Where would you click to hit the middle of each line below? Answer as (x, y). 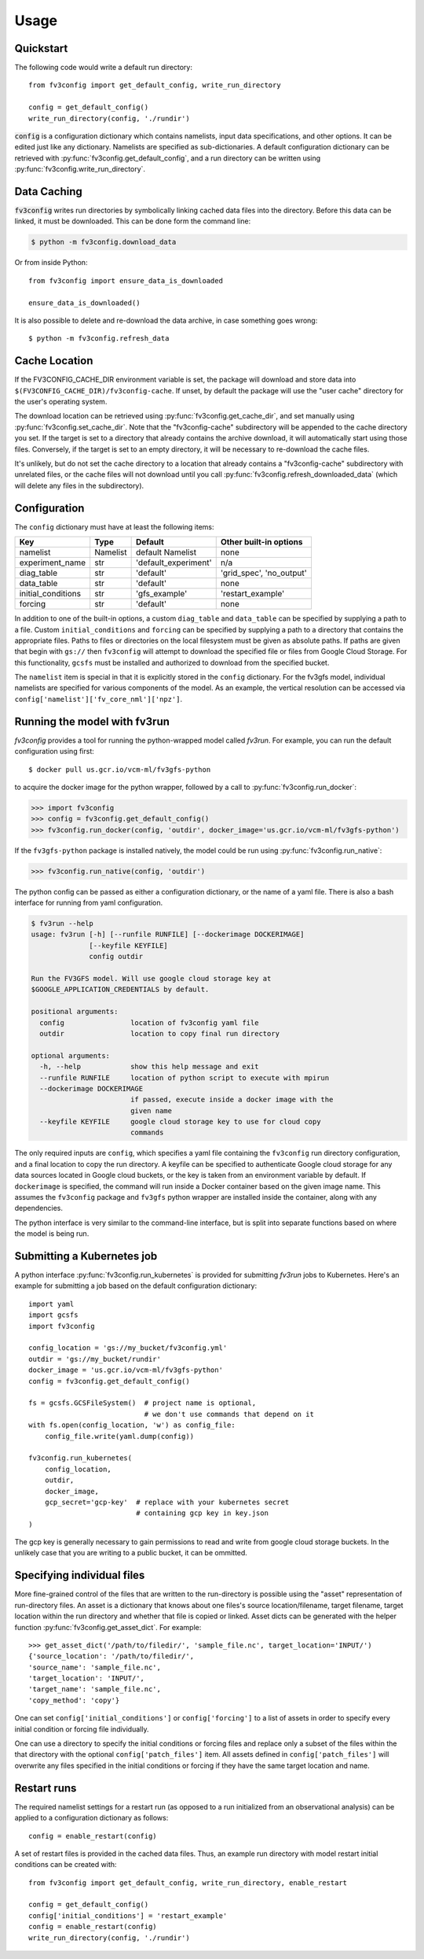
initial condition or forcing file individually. (82, 1729)
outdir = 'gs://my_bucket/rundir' (95, 1359)
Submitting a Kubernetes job (86, 1256)
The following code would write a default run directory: (103, 68)
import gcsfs (53, 1315)
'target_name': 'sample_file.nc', (95, 1689)
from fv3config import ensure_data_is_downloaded (126, 280)
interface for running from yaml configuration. (89, 903)
